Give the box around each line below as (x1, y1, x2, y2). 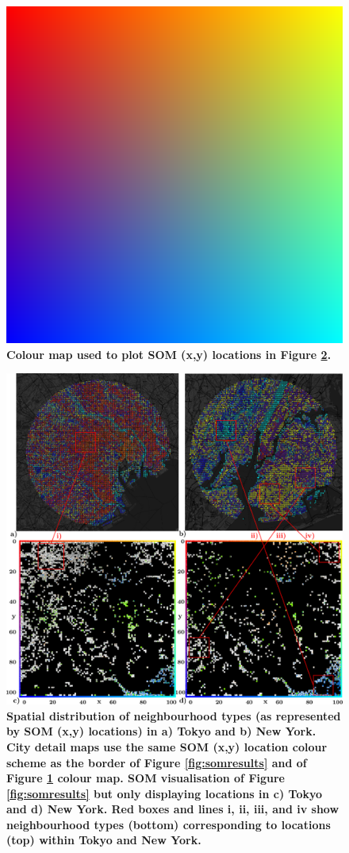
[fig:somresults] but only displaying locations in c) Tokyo (6, 785, 323, 801)
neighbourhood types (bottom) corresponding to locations (6, 816, 331, 832)
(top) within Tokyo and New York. (6, 832, 201, 848)
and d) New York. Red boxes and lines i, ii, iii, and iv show (6, 801, 339, 817)
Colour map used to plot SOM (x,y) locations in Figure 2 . (6, 345, 332, 362)
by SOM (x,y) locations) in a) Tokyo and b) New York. (6, 723, 316, 739)
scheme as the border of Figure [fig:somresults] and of (6, 754, 307, 770)
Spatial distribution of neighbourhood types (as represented (6, 707, 341, 724)
